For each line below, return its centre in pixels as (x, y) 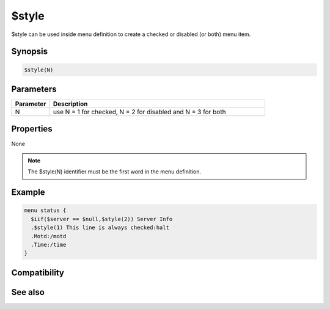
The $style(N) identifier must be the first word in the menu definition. (115, 172)
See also (28, 292)
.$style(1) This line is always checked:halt (100, 228)
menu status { (45, 210)
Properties (32, 129)
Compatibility (38, 273)
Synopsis (30, 52)
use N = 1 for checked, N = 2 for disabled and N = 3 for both (139, 112)
